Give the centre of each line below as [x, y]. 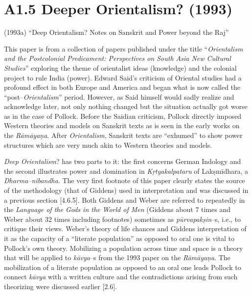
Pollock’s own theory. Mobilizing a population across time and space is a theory [124, 248]
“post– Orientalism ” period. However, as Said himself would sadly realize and [119, 96]
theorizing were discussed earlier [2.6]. [60, 286]
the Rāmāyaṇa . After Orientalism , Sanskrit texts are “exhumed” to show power [123, 135]
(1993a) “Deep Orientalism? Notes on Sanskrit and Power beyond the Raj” [116, 32]
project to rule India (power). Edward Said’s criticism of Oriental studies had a [123, 77]
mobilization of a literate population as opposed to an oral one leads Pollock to [123, 267]
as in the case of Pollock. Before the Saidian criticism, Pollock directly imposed [123, 116]
